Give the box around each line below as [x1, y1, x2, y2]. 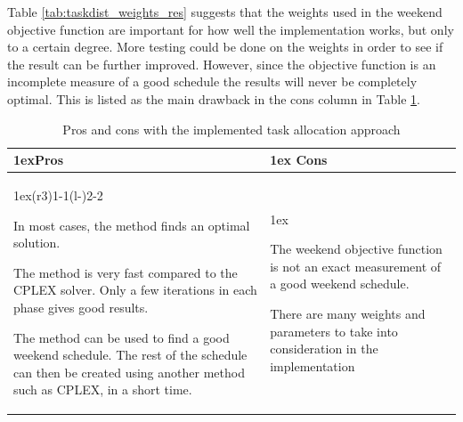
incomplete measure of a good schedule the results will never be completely [7, 72, 418, 91]
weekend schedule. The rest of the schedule [13, 345, 248, 364]
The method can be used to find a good [13, 328, 230, 346]
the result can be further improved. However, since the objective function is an [7, 54, 436, 73]
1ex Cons [270, 150, 328, 169]
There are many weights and [270, 304, 426, 322]
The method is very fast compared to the [13, 263, 238, 281]
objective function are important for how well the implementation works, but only [7, 20, 454, 38]
